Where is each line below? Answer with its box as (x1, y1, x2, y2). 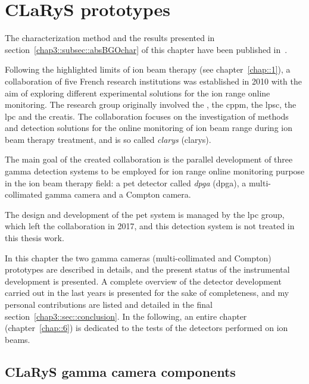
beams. (5, 333, 30, 345)
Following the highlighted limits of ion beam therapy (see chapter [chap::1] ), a (5, 63, 291, 76)
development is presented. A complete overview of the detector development (5, 274, 282, 287)
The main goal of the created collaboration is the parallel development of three (5, 153, 293, 166)
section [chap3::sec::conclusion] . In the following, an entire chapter (5, 310, 247, 322)
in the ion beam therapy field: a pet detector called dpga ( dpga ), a (5, 176, 246, 189)
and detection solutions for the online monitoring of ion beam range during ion (5, 121, 292, 134)
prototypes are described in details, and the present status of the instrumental (5, 263, 290, 276)
